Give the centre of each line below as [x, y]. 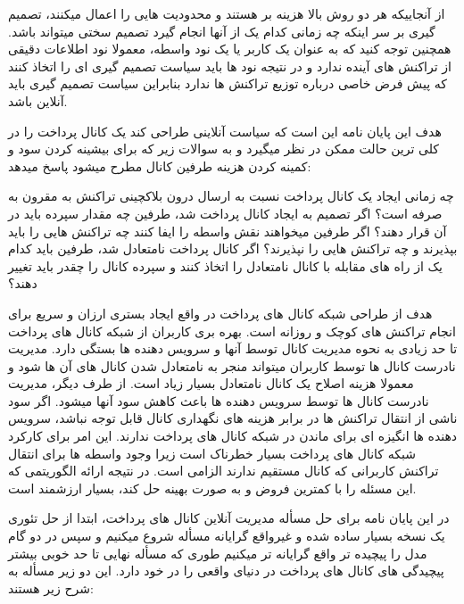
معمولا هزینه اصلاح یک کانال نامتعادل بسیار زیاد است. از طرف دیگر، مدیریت [211, 383]
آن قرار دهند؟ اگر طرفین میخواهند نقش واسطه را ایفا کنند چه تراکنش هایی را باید [228, 231]
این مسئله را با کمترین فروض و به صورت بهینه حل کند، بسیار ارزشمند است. [212, 488]
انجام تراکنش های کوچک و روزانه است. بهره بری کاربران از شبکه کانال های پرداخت [232, 331]
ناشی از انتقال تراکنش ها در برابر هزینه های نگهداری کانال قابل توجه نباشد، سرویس [233, 418]
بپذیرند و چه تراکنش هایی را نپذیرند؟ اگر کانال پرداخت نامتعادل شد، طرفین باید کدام [233, 248]
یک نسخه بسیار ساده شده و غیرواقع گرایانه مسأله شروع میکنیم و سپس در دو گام [227, 536]
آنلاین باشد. [38, 100]
